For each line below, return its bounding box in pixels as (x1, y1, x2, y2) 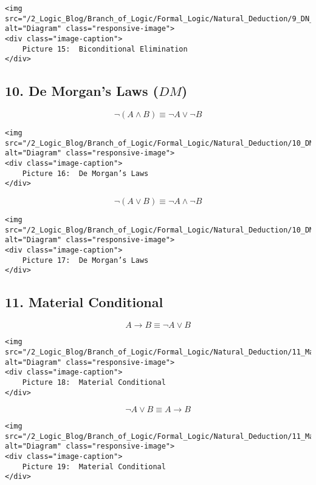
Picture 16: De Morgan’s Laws (22, 169, 149, 178)
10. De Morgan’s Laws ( (5, 81, 159, 100)
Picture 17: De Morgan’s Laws (22, 256, 149, 265)
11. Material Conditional (5, 293, 163, 311)
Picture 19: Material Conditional (22, 462, 166, 471)
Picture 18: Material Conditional (22, 378, 166, 387)
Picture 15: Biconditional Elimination (22, 44, 188, 53)
